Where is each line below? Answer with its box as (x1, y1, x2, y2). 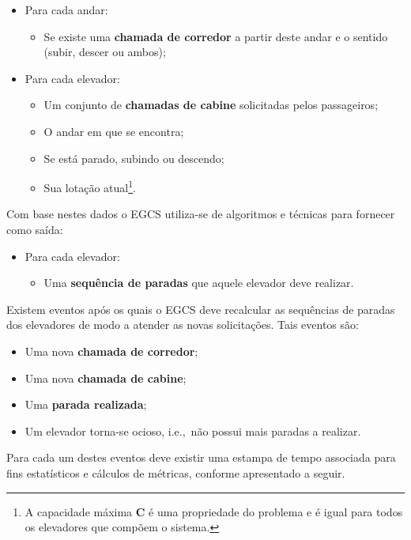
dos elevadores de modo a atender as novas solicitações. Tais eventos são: (6, 316, 359, 333)
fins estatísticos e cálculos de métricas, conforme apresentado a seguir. (6, 464, 345, 481)
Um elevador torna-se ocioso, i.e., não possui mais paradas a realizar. (25, 422, 361, 439)
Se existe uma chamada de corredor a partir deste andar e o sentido (43, 28, 388, 44)
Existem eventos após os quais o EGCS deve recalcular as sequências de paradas (6, 300, 395, 317)
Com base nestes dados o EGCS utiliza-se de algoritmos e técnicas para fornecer (6, 206, 395, 222)
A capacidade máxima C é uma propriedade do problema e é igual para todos (25, 503, 403, 519)
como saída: (6, 221, 63, 237)
